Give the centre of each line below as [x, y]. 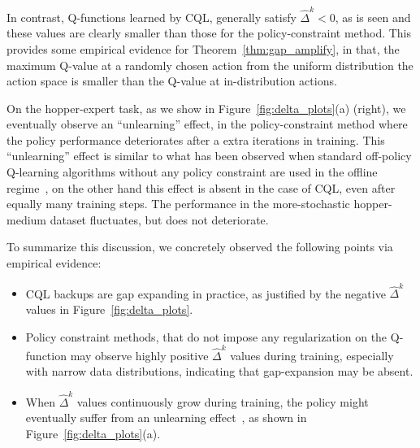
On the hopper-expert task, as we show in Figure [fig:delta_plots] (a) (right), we [206, 108]
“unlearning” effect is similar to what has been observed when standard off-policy [209, 156]
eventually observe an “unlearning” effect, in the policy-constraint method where [207, 124]
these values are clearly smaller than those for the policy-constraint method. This [209, 33]
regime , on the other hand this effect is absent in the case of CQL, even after [201, 187]
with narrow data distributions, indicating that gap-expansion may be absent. [219, 371]
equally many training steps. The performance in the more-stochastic [178, 204]
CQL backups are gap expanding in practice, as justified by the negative [206, 293]
